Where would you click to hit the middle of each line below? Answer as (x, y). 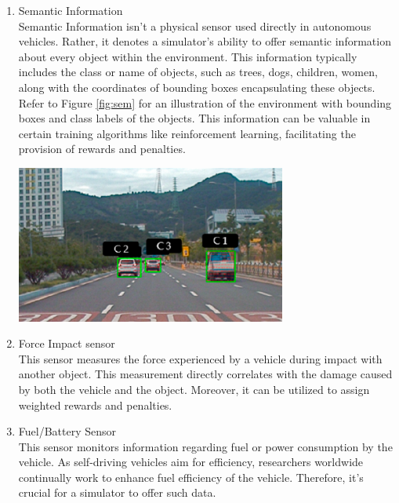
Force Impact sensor (67, 343)
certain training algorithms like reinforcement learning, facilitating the (187, 133)
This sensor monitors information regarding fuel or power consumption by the (205, 446)
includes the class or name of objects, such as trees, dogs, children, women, (198, 72)
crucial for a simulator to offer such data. (117, 492)
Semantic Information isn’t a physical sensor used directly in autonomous (195, 26)
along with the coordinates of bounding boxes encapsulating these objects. (197, 87)
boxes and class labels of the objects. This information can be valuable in (194, 118)
